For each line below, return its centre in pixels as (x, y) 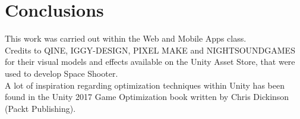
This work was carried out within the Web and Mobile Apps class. (126, 38)
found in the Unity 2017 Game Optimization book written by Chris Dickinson (147, 97)
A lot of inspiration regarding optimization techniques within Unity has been (145, 85)
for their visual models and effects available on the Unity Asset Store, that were (150, 62)
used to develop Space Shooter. (61, 73)
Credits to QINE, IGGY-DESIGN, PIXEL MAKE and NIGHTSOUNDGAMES (150, 50)
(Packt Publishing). (40, 108)
